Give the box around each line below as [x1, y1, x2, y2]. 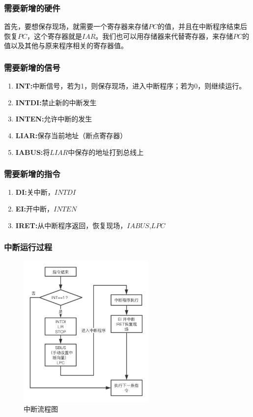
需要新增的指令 [4, 168, 60, 180]
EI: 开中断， [15, 204, 54, 213]
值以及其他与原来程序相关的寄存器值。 [4, 40, 128, 51]
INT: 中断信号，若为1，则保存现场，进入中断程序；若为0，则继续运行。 [15, 81, 246, 91]
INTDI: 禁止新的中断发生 [15, 97, 97, 107]
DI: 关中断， [15, 187, 55, 197]
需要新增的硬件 [4, 1, 60, 14]
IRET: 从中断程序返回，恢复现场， [15, 220, 127, 230]
